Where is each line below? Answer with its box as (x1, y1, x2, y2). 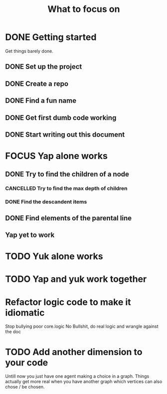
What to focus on (47, 3, 120, 15)
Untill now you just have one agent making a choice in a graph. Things (5, 373, 150, 380)
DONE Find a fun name (5, 96, 76, 105)
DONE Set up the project (5, 62, 82, 71)
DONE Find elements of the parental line (5, 213, 132, 222)
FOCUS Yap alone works (5, 151, 108, 162)
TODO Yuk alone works (5, 251, 103, 262)
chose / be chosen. (5, 384, 45, 390)
